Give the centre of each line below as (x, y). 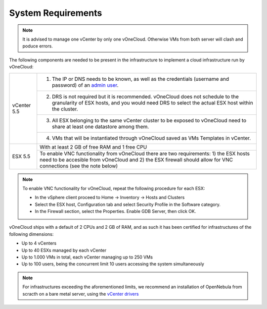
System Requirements (56, 13)
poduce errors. (38, 46)
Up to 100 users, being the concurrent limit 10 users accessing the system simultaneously (113, 264)
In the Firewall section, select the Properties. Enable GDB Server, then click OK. (115, 211)
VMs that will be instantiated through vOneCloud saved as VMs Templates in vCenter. (152, 138)
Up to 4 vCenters (39, 243)
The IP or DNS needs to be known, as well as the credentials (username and (141, 79)
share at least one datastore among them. (101, 126)
